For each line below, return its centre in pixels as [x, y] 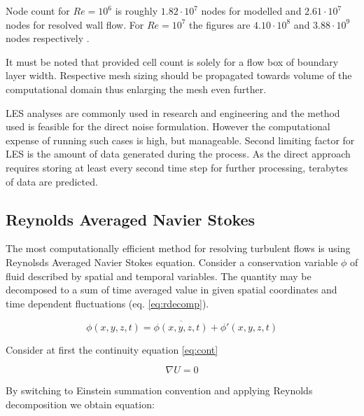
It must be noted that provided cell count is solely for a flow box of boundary [172, 61]
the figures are [220, 24]
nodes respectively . [48, 38]
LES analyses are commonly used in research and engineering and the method [173, 112]
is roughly [136, 11]
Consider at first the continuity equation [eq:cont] [112, 349]
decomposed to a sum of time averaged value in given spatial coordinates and [171, 290]
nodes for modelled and [251, 11]
